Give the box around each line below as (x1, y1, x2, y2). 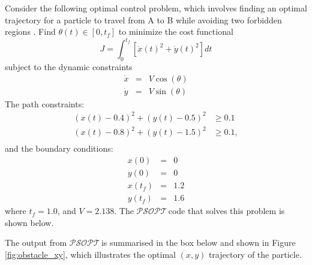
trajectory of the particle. (208, 248, 302, 260)
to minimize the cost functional (118, 25, 233, 38)
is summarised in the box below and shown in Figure (101, 236, 296, 249)
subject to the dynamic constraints (5, 61, 133, 73)
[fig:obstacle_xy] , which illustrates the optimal (5, 248, 176, 260)
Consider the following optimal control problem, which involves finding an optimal (5, 2, 307, 14)
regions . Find (5, 25, 56, 38)
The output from (5, 236, 67, 249)
